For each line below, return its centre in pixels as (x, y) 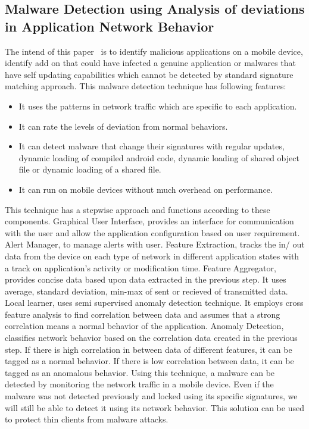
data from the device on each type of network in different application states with (152, 256)
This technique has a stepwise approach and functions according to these (138, 209)
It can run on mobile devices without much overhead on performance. (146, 189)
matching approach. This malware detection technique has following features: (146, 86)
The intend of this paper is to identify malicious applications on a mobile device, (154, 51)
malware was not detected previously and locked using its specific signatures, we (151, 396)
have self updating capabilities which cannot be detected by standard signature (149, 74)
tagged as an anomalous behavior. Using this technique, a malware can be (140, 372)
